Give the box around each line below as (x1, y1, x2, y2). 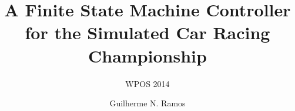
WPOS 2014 (125, 77, 170, 89)
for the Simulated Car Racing (25, 20, 270, 44)
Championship (88, 43, 207, 67)
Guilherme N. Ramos (109, 97, 186, 109)
